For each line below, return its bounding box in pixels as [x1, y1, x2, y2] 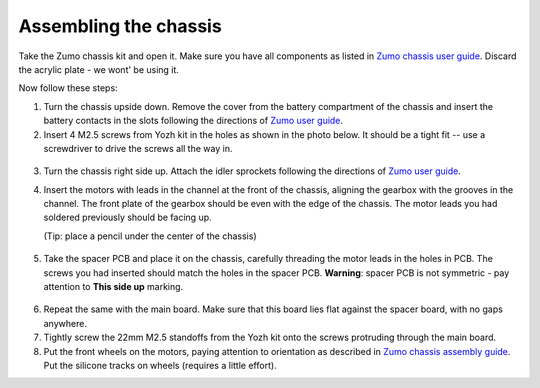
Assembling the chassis [18, 15, 222, 37]
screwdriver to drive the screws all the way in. [43, 142, 233, 154]
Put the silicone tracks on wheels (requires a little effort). [43, 359, 277, 371]
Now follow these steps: [18, 82, 119, 94]
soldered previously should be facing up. [43, 211, 212, 224]
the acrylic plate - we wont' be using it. [18, 63, 180, 75]
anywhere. [43, 317, 87, 329]
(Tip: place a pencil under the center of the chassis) [43, 230, 257, 242]
